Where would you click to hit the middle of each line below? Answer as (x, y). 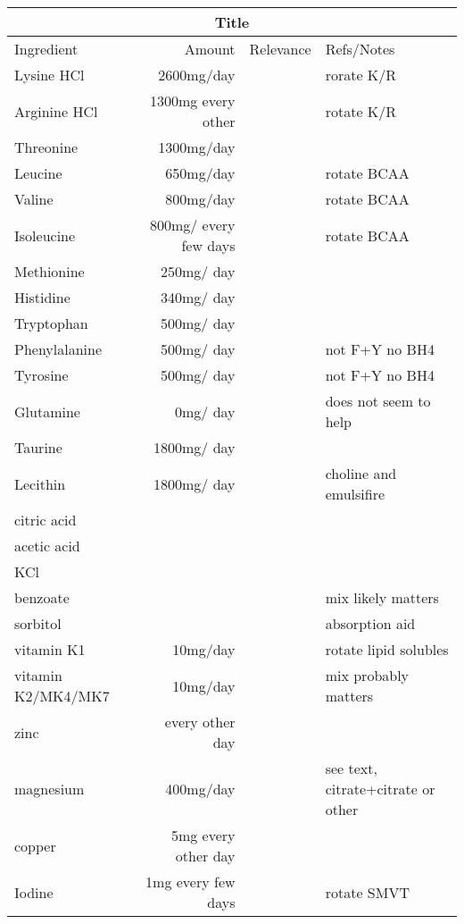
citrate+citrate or (380, 789)
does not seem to (378, 401)
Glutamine (47, 411)
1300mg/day (197, 147)
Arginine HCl (56, 111)
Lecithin (40, 483)
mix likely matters (382, 597)
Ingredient (46, 49)
